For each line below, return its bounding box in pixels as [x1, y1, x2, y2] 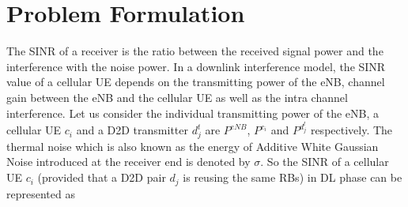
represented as [6, 185, 75, 201]
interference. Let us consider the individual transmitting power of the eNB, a [6, 104, 379, 121]
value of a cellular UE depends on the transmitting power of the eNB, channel [6, 73, 385, 90]
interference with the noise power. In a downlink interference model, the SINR [6, 58, 386, 74]
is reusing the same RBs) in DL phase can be [183, 169, 402, 186]
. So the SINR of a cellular [260, 153, 389, 170]
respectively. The [310, 122, 393, 138]
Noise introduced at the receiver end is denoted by [6, 153, 251, 170]
